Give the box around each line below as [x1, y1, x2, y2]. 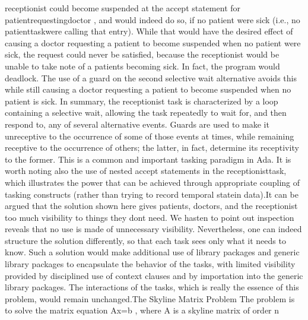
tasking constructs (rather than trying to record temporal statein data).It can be [5, 188, 299, 200]
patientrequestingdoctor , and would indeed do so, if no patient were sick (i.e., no [5, 13, 300, 26]
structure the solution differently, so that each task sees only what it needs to [5, 234, 286, 246]
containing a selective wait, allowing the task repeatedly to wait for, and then [5, 106, 287, 119]
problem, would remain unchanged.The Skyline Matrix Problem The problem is [5, 292, 295, 305]
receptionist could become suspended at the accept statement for [5, 2, 241, 14]
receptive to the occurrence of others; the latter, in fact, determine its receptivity [5, 141, 299, 154]
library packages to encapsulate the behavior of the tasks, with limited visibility [5, 258, 296, 270]
